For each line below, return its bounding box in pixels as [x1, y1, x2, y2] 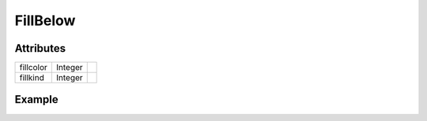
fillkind [19, 72, 45, 83]
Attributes [14, 42, 66, 55]
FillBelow [14, 12, 76, 29]
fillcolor [19, 62, 47, 73]
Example [14, 93, 59, 106]
